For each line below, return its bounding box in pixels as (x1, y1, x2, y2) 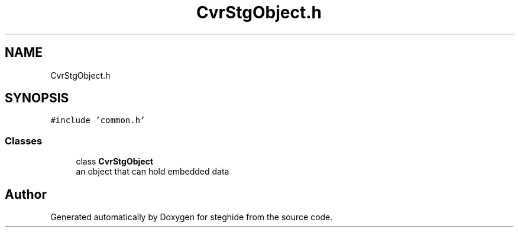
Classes (5, 134, 43, 147)
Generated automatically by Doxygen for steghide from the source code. (50, 212, 333, 223)
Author (5, 186, 47, 202)
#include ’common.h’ (50, 115, 145, 125)
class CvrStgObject (76, 156, 154, 167)
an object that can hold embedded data (76, 166, 229, 177)
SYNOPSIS (5, 91, 69, 106)
